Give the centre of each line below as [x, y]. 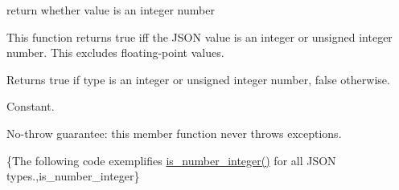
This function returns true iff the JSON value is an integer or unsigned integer [199, 36]
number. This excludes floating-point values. [115, 53]
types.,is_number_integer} [73, 176]
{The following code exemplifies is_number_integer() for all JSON [171, 160]
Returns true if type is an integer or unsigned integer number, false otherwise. [198, 79]
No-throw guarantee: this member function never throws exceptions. [174, 133]
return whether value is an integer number [111, 10]
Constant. [31, 106]
